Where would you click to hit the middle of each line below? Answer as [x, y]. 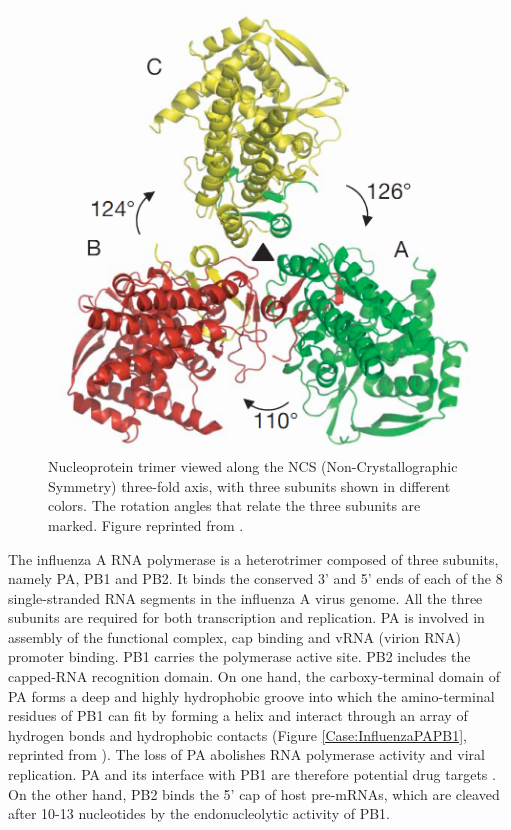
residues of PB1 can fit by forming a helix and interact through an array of [238, 715]
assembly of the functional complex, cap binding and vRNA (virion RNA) [234, 636]
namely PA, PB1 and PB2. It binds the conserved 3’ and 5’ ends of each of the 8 [255, 578]
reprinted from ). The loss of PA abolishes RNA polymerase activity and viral [246, 754]
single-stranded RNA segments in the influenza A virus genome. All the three [245, 597]
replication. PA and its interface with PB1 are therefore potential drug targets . [252, 774]
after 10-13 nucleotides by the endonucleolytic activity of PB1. [199, 813]
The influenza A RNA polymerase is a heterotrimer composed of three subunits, [253, 558]
